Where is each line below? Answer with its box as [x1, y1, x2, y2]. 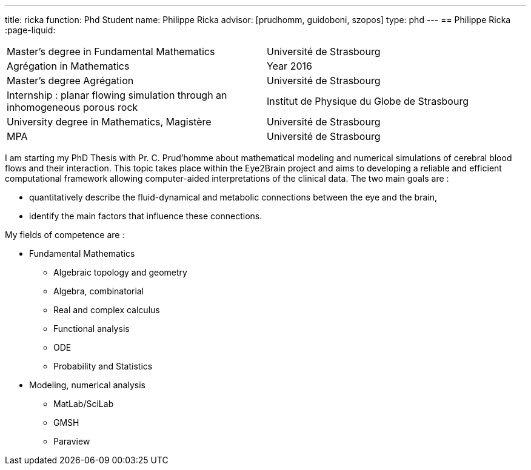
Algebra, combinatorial [53, 286, 144, 296]
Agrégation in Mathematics [7, 60, 130, 72]
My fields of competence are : [5, 230, 125, 240]
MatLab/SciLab [53, 399, 114, 409]
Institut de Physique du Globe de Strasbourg [267, 95, 469, 107]
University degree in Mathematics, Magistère [7, 116, 212, 128]
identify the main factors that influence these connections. [29, 211, 262, 221]
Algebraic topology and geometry [53, 267, 187, 277]
